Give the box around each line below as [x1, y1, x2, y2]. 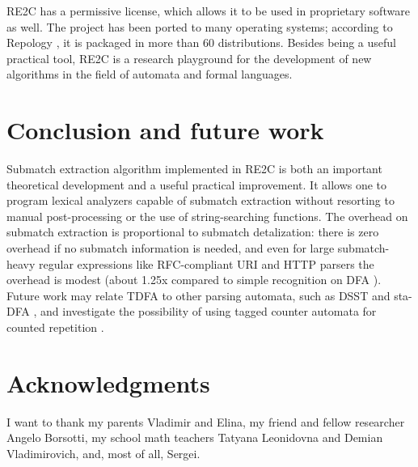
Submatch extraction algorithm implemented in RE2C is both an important [6, 160, 382, 177]
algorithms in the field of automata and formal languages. [6, 66, 293, 83]
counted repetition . [6, 319, 104, 336]
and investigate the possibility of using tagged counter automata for [40, 303, 377, 320]
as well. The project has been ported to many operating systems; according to [6, 18, 393, 35]
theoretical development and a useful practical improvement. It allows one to [6, 176, 387, 193]
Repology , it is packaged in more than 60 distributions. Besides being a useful [6, 34, 397, 51]
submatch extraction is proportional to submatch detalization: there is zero [6, 223, 379, 240]
